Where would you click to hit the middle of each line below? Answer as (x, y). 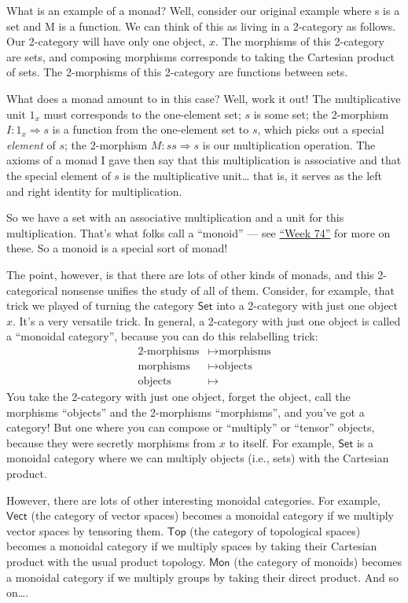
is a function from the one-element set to (151, 129)
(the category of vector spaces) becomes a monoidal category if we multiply (213, 515)
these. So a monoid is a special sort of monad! (117, 248)
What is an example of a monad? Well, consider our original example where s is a (203, 10)
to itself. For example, (282, 442)
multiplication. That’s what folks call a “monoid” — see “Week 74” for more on (198, 232)
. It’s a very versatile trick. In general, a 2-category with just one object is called (207, 320)
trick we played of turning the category (100, 305)
